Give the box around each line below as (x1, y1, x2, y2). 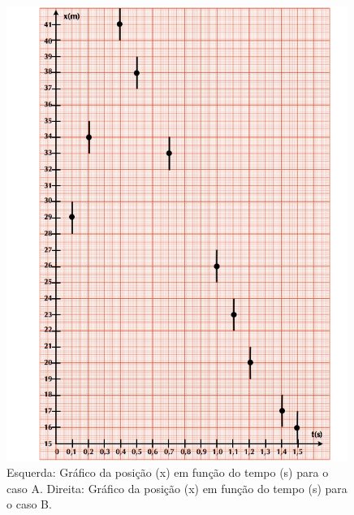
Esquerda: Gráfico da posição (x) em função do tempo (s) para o (6, 464, 329, 481)
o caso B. (6, 496, 52, 513)
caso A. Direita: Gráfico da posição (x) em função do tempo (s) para (6, 479, 348, 496)
